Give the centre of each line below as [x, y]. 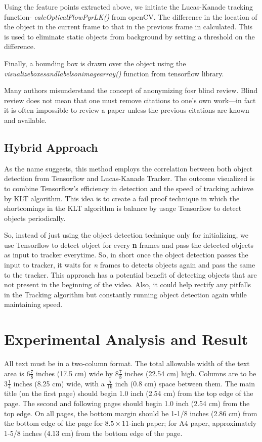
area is [14, 373]
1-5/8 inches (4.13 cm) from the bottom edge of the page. [93, 433]
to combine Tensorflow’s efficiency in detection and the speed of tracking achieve [129, 188]
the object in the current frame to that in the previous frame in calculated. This [128, 27]
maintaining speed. [33, 304]
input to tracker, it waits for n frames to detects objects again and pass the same [130, 265]
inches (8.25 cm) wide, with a [59, 383]
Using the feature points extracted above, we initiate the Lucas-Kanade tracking [129, 7]
